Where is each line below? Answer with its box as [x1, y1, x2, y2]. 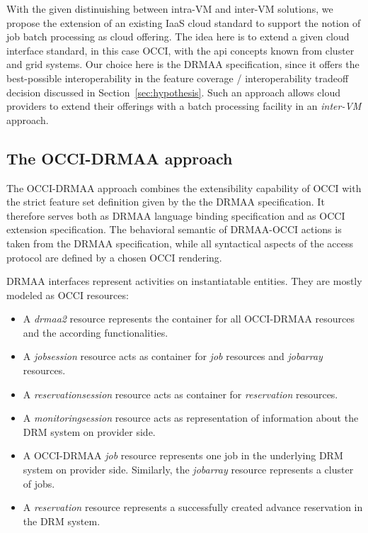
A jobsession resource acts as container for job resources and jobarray [23, 349, 323, 364]
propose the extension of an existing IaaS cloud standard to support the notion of [6, 15, 361, 30]
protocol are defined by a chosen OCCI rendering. [6, 249, 222, 264]
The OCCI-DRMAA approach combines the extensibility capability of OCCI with [6, 180, 362, 195]
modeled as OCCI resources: [6, 287, 129, 302]
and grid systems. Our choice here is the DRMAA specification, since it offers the [6, 57, 360, 72]
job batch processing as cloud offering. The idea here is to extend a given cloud [6, 29, 350, 44]
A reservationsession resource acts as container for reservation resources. [23, 386, 338, 401]
